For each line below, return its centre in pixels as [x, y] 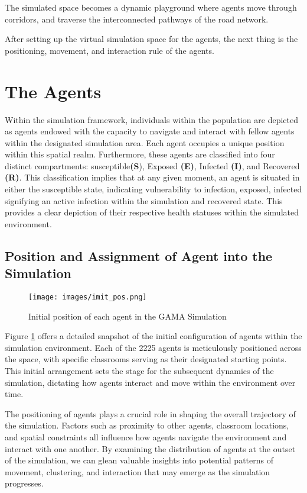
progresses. [24, 483]
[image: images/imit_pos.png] [88, 297]
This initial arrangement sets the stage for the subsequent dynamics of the [139, 371]
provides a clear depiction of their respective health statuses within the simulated [152, 212]
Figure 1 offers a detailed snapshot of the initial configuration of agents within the [153, 336]
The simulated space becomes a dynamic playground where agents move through [151, 7]
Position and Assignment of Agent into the [139, 255]
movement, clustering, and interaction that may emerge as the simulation [138, 471]
